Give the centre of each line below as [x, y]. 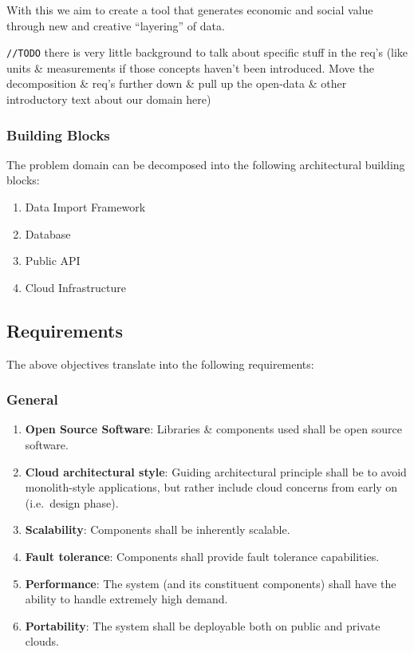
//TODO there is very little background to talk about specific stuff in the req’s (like [207, 52]
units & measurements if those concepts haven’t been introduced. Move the [190, 67]
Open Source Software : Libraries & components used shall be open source [213, 429]
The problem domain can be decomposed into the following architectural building [206, 164]
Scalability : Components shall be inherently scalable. [158, 530]
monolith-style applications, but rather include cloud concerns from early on [211, 487]
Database [48, 233]
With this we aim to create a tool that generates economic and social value [190, 10]
